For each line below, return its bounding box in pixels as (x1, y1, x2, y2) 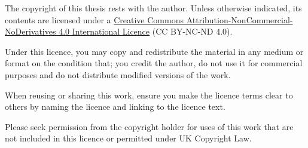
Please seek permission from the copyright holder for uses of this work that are (5, 120, 294, 132)
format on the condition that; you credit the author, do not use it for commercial (5, 57, 303, 69)
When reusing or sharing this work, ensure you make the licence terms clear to (5, 88, 293, 101)
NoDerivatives (5, 25, 56, 38)
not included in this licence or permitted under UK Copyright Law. (5, 132, 252, 144)
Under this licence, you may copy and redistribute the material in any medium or (5, 45, 304, 57)
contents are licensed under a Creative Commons (5, 13, 184, 26)
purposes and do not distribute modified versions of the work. (5, 68, 231, 81)
